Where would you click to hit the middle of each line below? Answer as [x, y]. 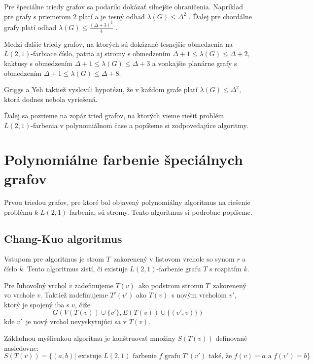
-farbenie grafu [179, 268]
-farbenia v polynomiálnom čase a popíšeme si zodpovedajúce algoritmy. [140, 125]
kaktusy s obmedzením [38, 63]
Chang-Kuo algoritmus [63, 238]
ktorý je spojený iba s [37, 304]
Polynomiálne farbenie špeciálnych [123, 159]
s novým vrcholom [199, 295]
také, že [220, 356]
